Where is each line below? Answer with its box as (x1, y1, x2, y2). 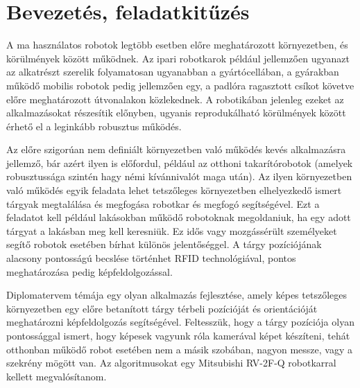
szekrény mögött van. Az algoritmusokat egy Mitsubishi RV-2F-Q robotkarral (6, 355, 336, 370)
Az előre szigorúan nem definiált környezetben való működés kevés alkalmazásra (6, 142, 346, 157)
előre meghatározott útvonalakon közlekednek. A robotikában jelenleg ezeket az (6, 91, 344, 106)
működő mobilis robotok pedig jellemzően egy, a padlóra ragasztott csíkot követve (6, 78, 354, 92)
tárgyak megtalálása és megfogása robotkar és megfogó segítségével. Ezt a (6, 196, 320, 211)
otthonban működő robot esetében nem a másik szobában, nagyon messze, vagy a (6, 342, 352, 356)
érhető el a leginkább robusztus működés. (6, 118, 182, 133)
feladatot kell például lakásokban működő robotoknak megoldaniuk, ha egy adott (6, 210, 351, 224)
